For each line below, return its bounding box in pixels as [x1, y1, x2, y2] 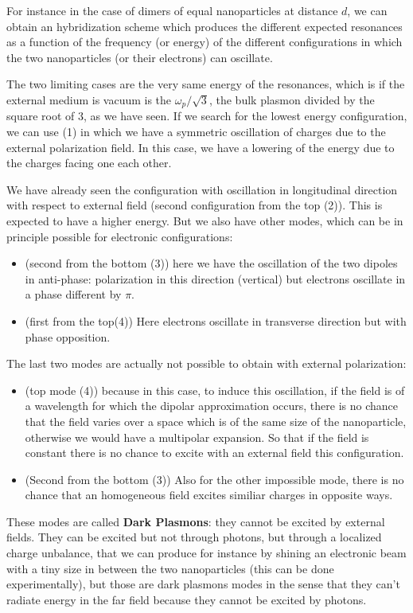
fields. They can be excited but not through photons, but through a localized [6, 529, 382, 545]
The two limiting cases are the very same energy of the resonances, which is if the [6, 76, 405, 92]
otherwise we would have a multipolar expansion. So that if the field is [25, 428, 369, 445]
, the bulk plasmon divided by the [208, 91, 375, 107]
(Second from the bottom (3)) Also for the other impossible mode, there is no [25, 470, 404, 487]
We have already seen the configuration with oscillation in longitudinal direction [6, 181, 398, 197]
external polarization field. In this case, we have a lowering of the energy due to [6, 139, 395, 155]
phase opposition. [25, 328, 111, 345]
